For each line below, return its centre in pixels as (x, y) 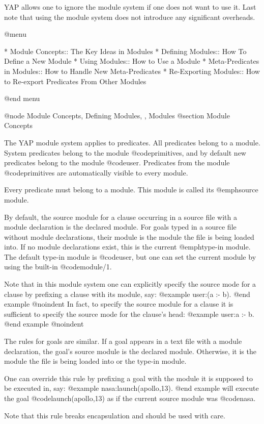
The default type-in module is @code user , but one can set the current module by (130, 256)
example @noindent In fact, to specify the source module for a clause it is (119, 304)
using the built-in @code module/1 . (58, 267)
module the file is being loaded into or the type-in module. (95, 361)
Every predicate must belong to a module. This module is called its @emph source (131, 190)
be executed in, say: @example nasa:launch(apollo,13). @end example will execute (131, 388)
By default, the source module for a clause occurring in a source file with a (121, 217)
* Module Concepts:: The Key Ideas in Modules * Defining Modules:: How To (125, 51)
